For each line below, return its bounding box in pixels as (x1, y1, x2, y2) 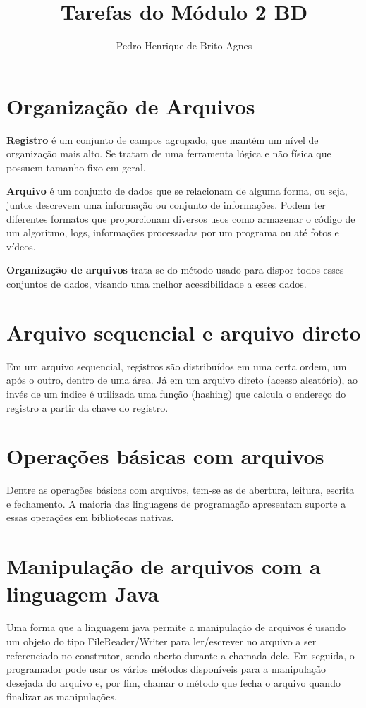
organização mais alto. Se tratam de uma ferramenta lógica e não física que (6, 146, 331, 161)
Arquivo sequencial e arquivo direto (6, 317, 361, 346)
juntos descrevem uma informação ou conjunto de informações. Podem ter (6, 197, 326, 212)
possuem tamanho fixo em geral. (6, 159, 146, 174)
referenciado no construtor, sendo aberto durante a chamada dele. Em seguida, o (6, 647, 355, 662)
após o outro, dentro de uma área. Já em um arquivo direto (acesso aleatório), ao (6, 372, 358, 387)
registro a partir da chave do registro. (6, 400, 169, 415)
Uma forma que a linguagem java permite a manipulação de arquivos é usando (6, 620, 346, 635)
